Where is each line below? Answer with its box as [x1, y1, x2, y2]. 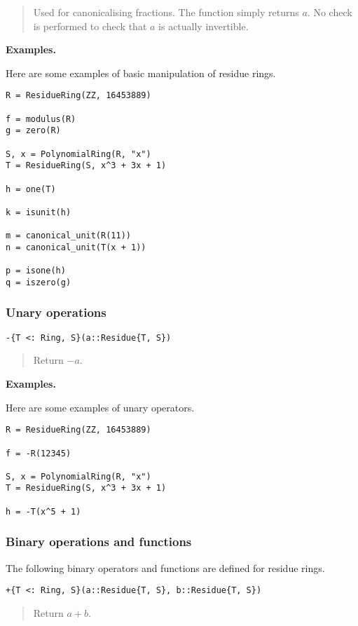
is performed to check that [33, 18, 147, 33]
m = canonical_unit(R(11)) [6, 231, 131, 241]
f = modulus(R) [6, 114, 76, 124]
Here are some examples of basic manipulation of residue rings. [6, 65, 276, 80]
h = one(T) [6, 184, 56, 194]
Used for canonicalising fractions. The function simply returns [33, 5, 299, 19]
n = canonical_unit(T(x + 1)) [6, 242, 146, 252]
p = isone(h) [6, 266, 66, 276]
